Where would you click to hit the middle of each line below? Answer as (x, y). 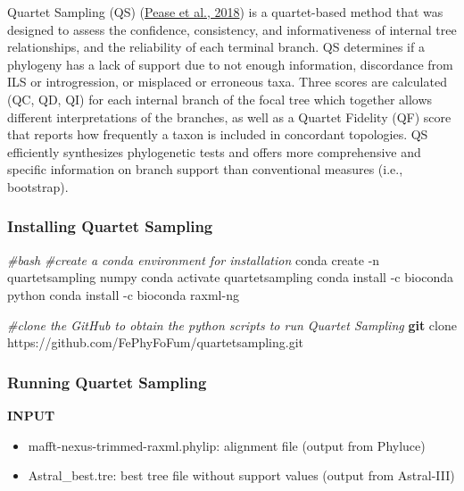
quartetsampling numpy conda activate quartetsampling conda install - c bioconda (231, 277)
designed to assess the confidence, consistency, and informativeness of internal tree (232, 29)
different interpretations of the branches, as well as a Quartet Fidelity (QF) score (229, 117)
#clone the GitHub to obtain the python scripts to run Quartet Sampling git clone (232, 325)
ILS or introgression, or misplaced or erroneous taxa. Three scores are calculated (227, 82)
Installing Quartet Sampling (110, 226)
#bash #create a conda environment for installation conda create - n (194, 259)
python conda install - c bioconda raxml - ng (123, 294)
